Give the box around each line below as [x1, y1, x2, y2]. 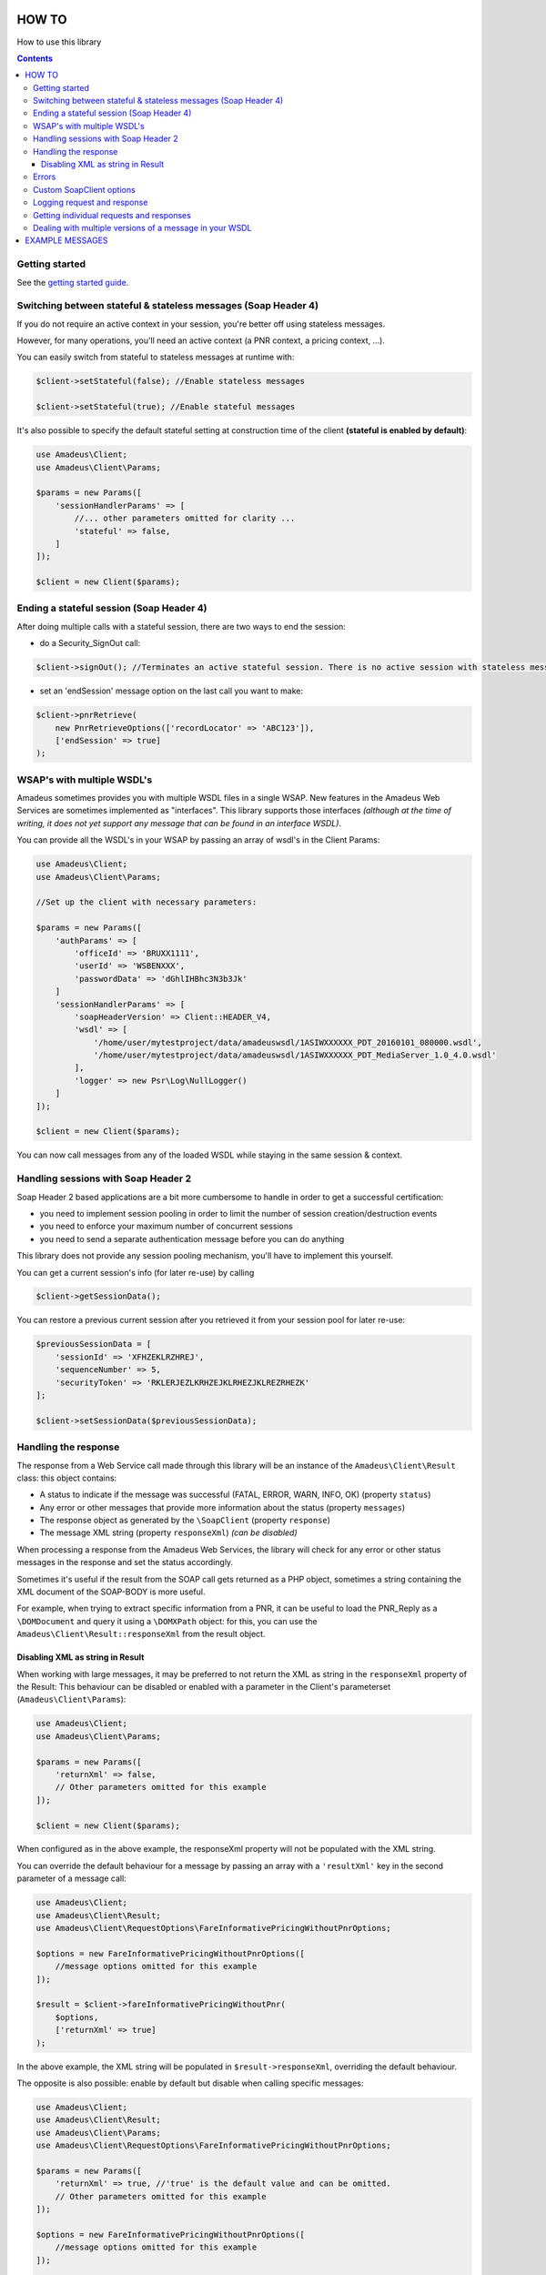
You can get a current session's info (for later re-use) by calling [16, 1267, 255, 1278]
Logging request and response [33, 197, 148, 208]
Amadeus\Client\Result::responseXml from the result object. [16, 1629, 266, 1640]
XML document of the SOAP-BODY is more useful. [16, 1586, 206, 1597]
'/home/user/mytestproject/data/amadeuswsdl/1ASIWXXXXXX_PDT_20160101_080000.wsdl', [93, 1037, 482, 1047]
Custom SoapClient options [33, 184, 136, 195]
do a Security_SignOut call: [39, 638, 141, 649]
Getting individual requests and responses [33, 209, 191, 220]
